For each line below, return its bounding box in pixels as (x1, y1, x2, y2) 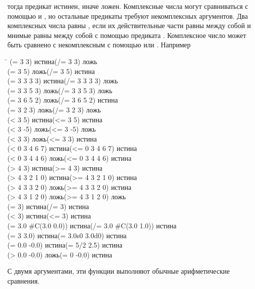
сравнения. (7, 276, 40, 286)
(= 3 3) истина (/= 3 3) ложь (9, 56, 97, 66)
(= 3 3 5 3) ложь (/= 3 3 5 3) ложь (7, 85, 112, 95)
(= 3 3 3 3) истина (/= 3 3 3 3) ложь (7, 75, 118, 86)
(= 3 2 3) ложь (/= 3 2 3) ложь (7, 104, 101, 114)
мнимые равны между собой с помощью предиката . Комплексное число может (7, 30, 246, 40)
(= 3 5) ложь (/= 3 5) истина (7, 66, 95, 76)
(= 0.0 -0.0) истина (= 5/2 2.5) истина (7, 240, 122, 250)
